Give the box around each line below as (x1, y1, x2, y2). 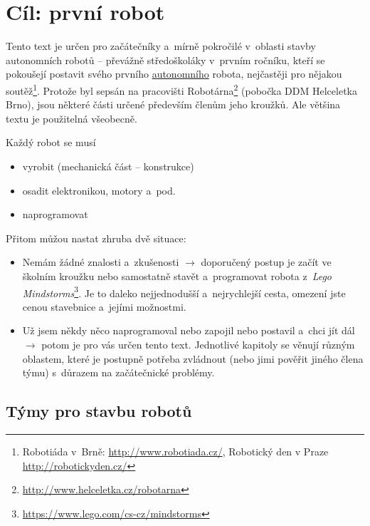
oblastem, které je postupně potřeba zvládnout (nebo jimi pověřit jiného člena (22, 351, 364, 366)
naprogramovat (22, 207, 88, 222)
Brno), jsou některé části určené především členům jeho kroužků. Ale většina (6, 97, 341, 112)
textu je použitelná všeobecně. (6, 110, 137, 125)
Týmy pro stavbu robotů (6, 400, 192, 422)
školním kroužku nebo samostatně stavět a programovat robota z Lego (22, 268, 332, 283)
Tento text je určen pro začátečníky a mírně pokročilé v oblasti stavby (6, 38, 316, 53)
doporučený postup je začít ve (201, 254, 332, 269)
